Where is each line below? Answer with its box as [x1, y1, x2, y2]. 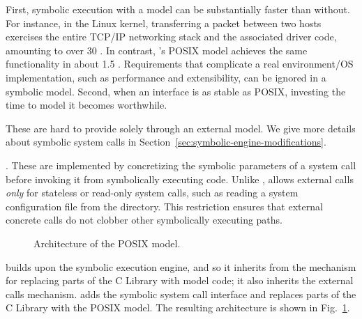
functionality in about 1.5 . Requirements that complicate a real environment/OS [6, 56, 354, 71]
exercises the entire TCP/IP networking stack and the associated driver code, [6, 29, 337, 44]
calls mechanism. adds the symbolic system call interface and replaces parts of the [6, 286, 356, 301]
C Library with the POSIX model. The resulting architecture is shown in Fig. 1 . [6, 300, 350, 315]
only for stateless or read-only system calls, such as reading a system [6, 185, 299, 200]
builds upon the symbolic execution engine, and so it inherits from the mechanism [6, 259, 356, 274]
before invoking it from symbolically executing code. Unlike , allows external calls [6, 171, 354, 186]
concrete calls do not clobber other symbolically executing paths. [6, 212, 283, 227]
